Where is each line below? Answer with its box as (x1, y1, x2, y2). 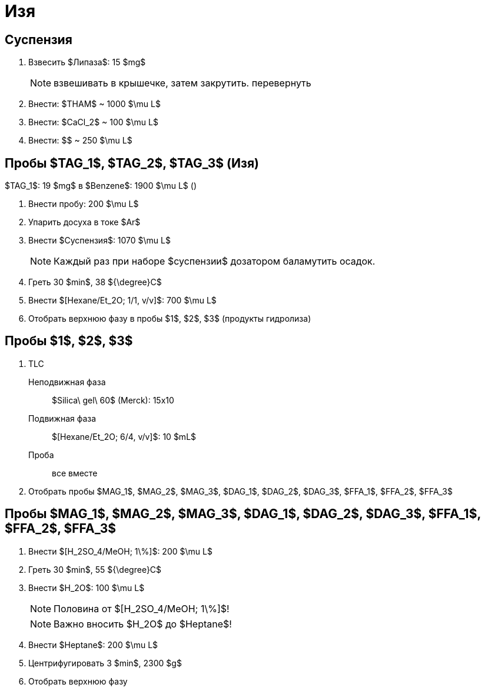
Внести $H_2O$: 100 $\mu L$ (28, 582, 145, 593)
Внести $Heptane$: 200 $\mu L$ (28, 639, 158, 650)
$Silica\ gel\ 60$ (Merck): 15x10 (52, 395, 174, 405)
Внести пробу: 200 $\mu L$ (28, 199, 139, 209)
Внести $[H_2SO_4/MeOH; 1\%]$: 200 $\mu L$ (28, 546, 212, 556)
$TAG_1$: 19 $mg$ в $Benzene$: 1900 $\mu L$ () (5, 181, 197, 191)
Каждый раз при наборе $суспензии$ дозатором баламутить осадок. (54, 255, 376, 268)
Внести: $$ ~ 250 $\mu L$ (28, 135, 132, 146)
